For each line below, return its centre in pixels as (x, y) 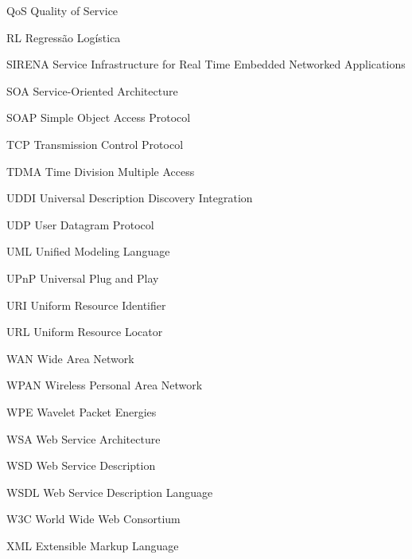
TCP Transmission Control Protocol (95, 144)
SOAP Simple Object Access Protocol (99, 117)
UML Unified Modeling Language (88, 251)
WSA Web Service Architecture (84, 438)
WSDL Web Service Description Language (110, 492)
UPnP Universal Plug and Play (83, 278)
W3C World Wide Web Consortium (93, 519)
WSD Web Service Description (81, 465)
